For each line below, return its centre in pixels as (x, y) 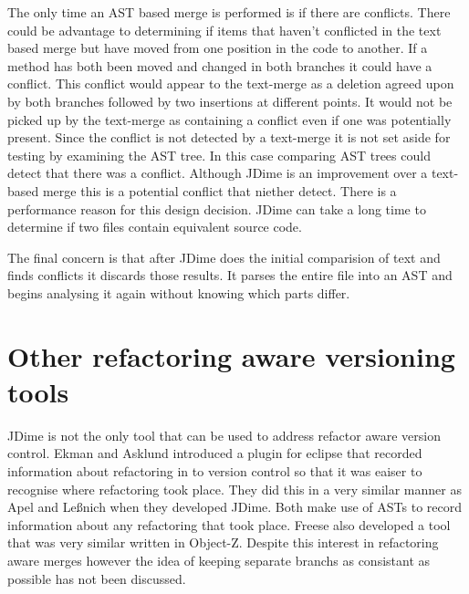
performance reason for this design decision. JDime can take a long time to (217, 208)
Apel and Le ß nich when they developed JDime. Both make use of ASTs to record (234, 507)
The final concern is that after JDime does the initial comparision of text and (224, 257)
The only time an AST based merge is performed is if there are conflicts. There (229, 12)
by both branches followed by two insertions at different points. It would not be (230, 101)
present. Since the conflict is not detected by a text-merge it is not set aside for (229, 137)
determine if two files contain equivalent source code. (155, 227)
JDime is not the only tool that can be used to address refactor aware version (224, 435)
